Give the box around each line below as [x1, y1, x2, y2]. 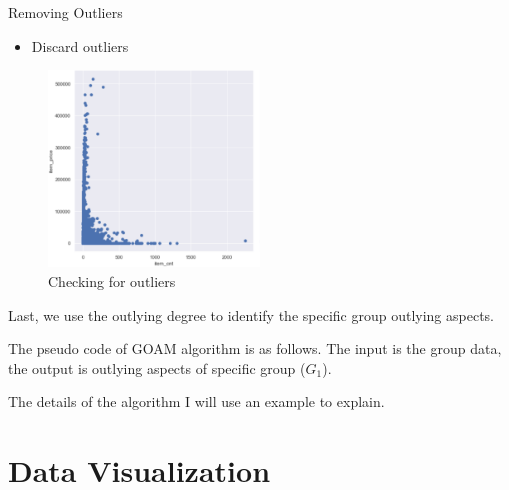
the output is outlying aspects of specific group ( [8, 357, 306, 378]
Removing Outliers [8, 2, 123, 22]
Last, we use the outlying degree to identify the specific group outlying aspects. [8, 304, 494, 325]
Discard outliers [31, 35, 129, 56]
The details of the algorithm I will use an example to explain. [8, 391, 385, 412]
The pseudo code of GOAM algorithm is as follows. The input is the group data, [8, 338, 502, 359]
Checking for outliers [48, 271, 176, 292]
